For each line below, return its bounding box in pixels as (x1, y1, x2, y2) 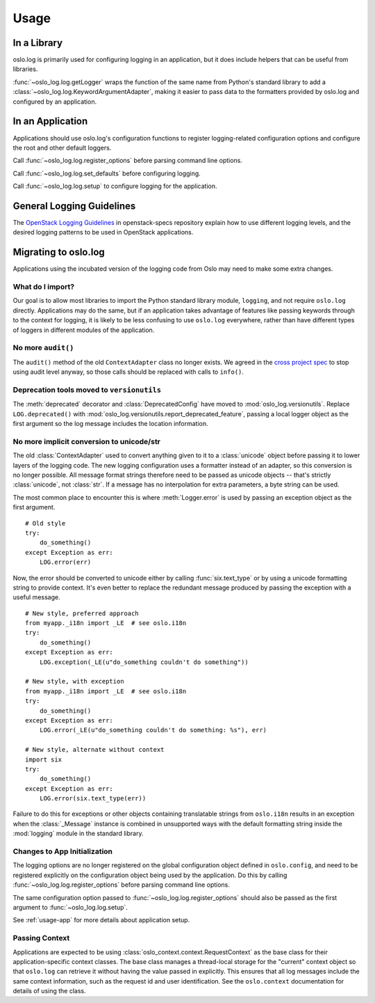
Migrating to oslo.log (12, 246, 106, 258)
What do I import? (12, 282, 75, 292)
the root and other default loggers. (12, 143, 112, 152)
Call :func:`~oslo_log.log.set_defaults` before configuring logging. (12, 169, 201, 177)
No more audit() (12, 343, 74, 353)
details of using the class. (12, 987, 86, 995)
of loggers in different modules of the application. (12, 326, 155, 334)
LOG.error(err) (39, 558, 92, 567)
